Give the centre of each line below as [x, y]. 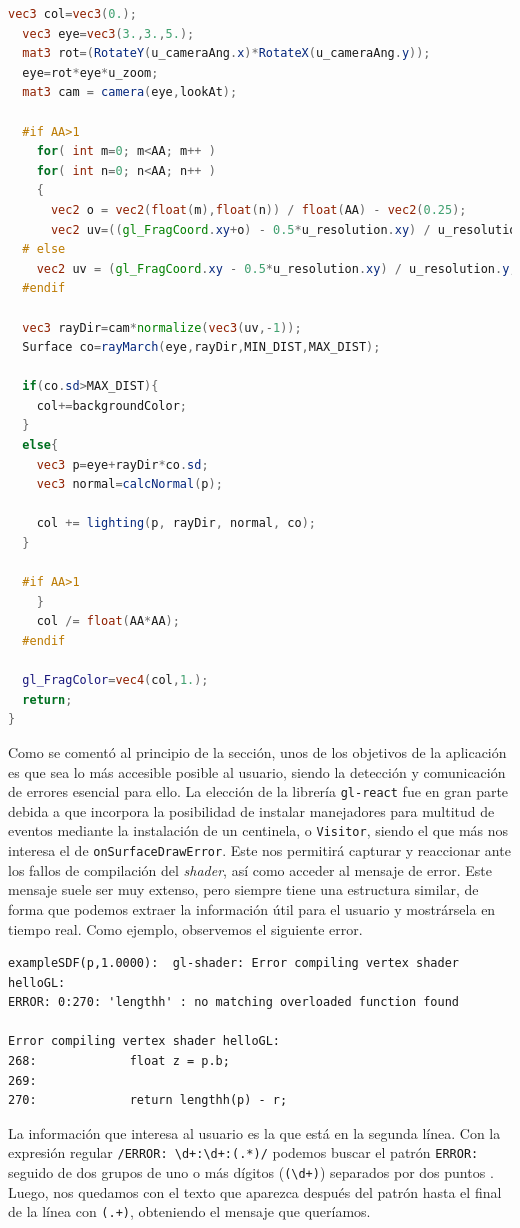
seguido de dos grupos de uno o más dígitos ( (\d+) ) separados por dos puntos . [251, 1172]
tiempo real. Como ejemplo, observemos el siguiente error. [185, 928]
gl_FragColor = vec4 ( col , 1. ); [115, 680]
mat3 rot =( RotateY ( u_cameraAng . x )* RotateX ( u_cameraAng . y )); [226, 53]
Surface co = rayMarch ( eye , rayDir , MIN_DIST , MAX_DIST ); [201, 347]
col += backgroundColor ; [112, 405]
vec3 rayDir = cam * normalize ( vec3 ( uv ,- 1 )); [162, 327]
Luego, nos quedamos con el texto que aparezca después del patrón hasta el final [255, 1191]
